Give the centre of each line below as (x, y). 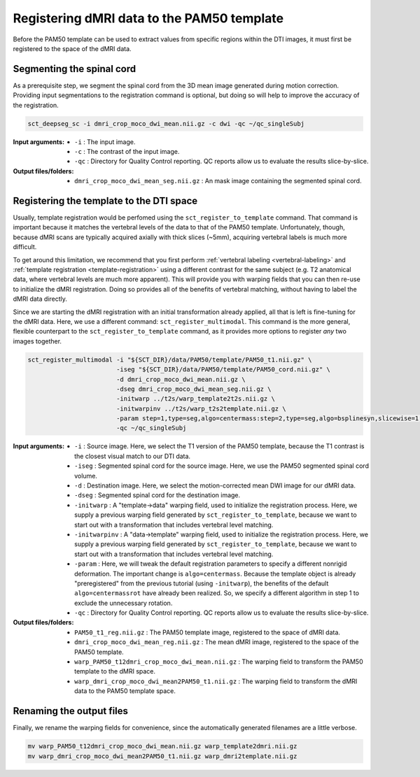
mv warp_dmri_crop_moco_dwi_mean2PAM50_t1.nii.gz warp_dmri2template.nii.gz (162, 756)
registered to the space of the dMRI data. (72, 48)
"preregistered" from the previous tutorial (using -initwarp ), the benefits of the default (202, 583)
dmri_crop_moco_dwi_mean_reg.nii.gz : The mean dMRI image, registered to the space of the (217, 642)
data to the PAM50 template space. (125, 691)
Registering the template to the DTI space (105, 200)
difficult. (25, 247)
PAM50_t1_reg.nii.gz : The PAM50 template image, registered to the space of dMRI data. (208, 632)
